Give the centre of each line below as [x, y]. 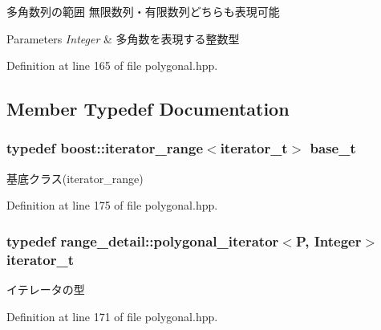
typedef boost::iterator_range [105, 148]
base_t [333, 148]
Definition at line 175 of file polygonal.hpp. [112, 205]
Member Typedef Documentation [148, 109]
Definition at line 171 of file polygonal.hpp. [112, 316]
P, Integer [328, 240]
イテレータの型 [46, 289]
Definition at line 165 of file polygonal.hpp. [112, 65]
